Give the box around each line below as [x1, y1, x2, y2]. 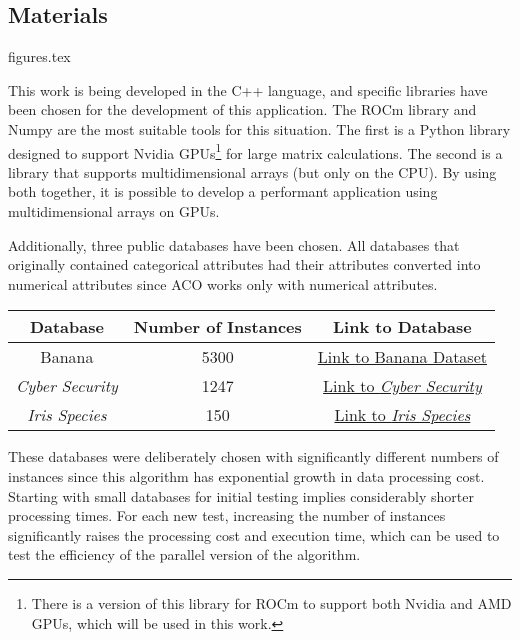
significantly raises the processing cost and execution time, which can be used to [8, 524, 500, 545]
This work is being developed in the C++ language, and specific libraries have [8, 79, 488, 100]
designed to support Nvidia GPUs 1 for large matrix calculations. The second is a [8, 139, 503, 163]
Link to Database [333, 315, 472, 339]
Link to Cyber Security [323, 374, 482, 398]
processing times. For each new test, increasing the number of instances [8, 505, 446, 526]
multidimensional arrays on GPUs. [8, 201, 220, 222]
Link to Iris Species [334, 403, 471, 427]
